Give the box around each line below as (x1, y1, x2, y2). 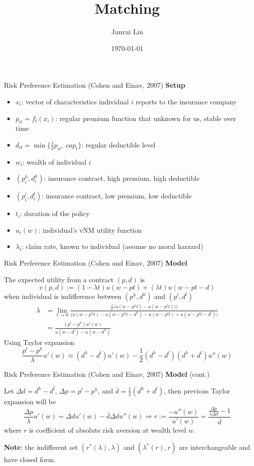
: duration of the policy (20, 208, 90, 219)
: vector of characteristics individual (21, 96, 129, 106)
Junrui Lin (111, 26, 143, 37)
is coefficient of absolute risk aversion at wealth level (29, 424, 186, 435)
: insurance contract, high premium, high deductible (44, 173, 200, 183)
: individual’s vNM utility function (38, 224, 142, 235)
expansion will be (4, 396, 56, 406)
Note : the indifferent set (4, 442, 78, 452)
